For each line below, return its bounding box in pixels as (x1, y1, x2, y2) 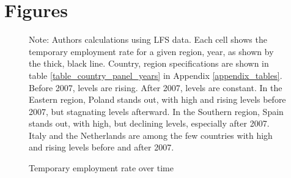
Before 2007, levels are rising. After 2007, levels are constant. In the (29, 81, 282, 94)
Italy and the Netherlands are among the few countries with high (29, 128, 273, 141)
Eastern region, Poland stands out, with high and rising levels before (29, 93, 286, 106)
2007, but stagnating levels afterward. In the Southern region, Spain (29, 105, 284, 117)
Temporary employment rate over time (29, 161, 174, 174)
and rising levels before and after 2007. (29, 141, 174, 154)
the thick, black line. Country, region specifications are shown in (29, 57, 269, 70)
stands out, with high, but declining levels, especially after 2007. (29, 117, 270, 130)
